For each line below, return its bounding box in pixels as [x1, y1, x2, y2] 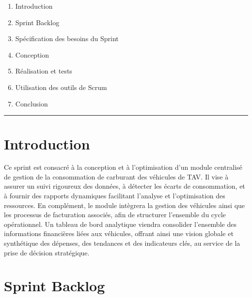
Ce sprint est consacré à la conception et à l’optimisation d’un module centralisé [4, 162, 242, 172]
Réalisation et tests [15, 66, 72, 76]
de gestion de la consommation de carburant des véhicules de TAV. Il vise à [4, 171, 229, 181]
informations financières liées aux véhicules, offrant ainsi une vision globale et [4, 228, 234, 238]
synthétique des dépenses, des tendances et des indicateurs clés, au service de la [4, 238, 240, 248]
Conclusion [15, 98, 48, 108]
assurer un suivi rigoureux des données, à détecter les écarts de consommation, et [4, 181, 245, 191]
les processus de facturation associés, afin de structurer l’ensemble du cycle [4, 209, 226, 220]
